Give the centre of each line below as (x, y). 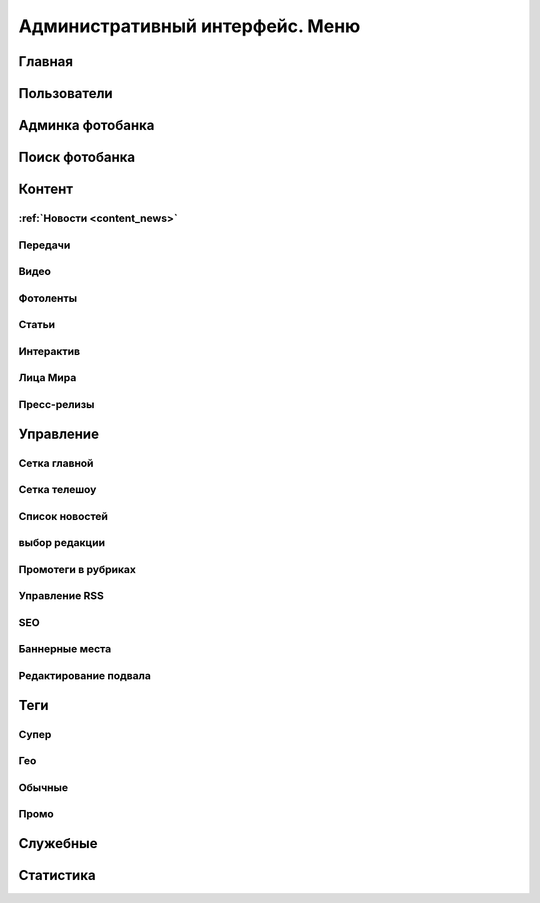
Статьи (37, 325)
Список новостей (63, 516)
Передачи (44, 245)
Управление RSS (61, 596)
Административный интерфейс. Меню (189, 26)
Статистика (57, 875)
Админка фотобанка (86, 125)
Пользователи (66, 93)
